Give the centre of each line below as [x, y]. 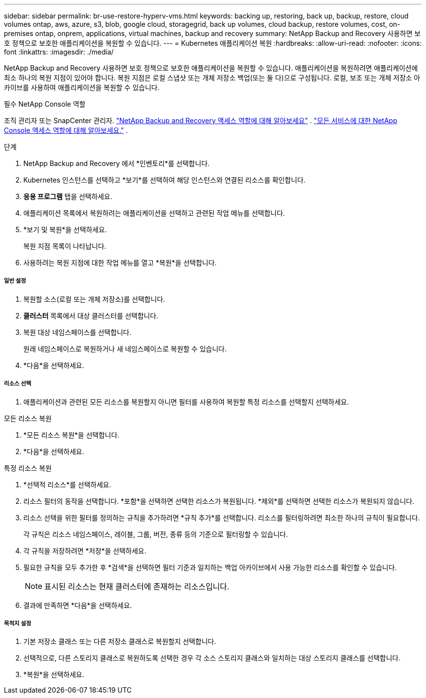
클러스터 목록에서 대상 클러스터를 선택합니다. [91, 315]
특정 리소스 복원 [28, 468]
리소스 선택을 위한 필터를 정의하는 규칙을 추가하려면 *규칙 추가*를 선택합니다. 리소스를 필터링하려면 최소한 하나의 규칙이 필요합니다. [222, 517]
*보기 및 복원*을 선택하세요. [65, 230]
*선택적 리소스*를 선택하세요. [67, 484]
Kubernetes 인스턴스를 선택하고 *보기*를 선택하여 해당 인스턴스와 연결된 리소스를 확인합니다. [165, 180]
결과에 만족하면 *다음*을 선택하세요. [78, 605]
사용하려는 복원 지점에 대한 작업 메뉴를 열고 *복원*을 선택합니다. [120, 263]
